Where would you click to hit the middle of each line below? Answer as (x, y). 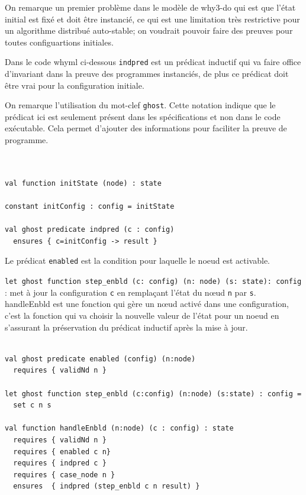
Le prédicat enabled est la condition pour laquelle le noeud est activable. (137, 261)
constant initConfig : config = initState (90, 207)
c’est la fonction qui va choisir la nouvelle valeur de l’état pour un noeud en (142, 315)
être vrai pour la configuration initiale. (75, 85)
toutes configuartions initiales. (59, 42)
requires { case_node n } (64, 475)
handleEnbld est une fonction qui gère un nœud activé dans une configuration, (147, 304)
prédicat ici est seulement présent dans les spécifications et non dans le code (143, 116)
